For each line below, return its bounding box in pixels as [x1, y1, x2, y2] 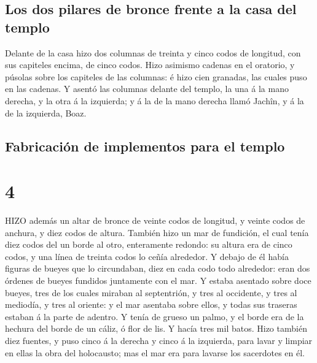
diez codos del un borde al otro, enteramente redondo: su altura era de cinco [5, 238, 292, 251]
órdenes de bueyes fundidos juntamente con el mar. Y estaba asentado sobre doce [5, 274, 311, 287]
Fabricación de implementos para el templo [5, 136, 285, 155]
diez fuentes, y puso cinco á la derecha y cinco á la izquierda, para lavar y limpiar [5, 334, 313, 346]
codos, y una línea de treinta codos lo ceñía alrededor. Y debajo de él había [5, 250, 289, 262]
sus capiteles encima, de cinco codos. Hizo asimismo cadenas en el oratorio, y [5, 58, 295, 71]
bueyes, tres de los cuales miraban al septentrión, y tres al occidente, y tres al [5, 286, 297, 299]
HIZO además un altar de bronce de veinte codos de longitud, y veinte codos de [5, 214, 305, 227]
